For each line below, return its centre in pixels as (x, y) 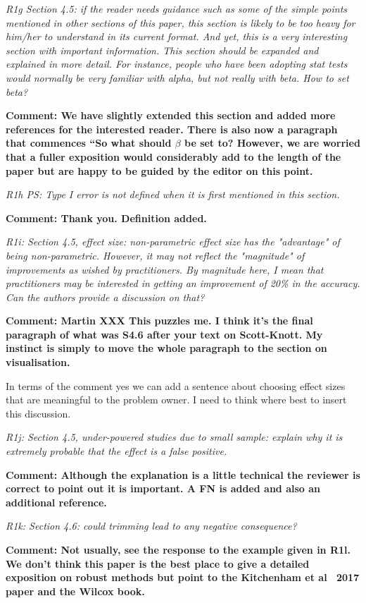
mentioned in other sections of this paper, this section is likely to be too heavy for (181, 22)
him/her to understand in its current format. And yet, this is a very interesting (177, 36)
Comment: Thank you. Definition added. (106, 218)
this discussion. (38, 413)
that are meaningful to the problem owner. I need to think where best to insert (176, 400)
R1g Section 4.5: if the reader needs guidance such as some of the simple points (177, 8)
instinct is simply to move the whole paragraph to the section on (166, 348)
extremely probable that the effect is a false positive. (116, 451)
